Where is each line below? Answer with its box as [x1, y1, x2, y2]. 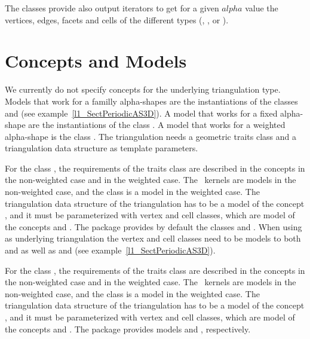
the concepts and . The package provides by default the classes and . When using [5, 220, 302, 233]
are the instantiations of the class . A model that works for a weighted [28, 118, 286, 131]
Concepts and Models [5, 48, 187, 73]
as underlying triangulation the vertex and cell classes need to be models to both [5, 232, 301, 245]
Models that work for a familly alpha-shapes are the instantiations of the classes [5, 94, 298, 107]
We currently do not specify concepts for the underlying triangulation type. [5, 83, 281, 96]
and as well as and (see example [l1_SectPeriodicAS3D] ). [5, 244, 216, 256]
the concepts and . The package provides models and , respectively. [5, 322, 251, 335]
